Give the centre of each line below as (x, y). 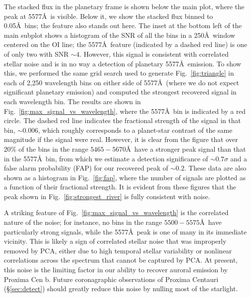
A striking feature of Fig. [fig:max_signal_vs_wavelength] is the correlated (116, 212)
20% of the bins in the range (46, 148)
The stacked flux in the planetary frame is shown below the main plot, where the (124, 6)
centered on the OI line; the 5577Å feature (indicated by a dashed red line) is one (125, 44)
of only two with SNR (36, 54)
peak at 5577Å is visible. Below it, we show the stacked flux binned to (109, 16)
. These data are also (215, 168)
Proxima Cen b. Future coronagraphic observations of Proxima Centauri (111, 279)
